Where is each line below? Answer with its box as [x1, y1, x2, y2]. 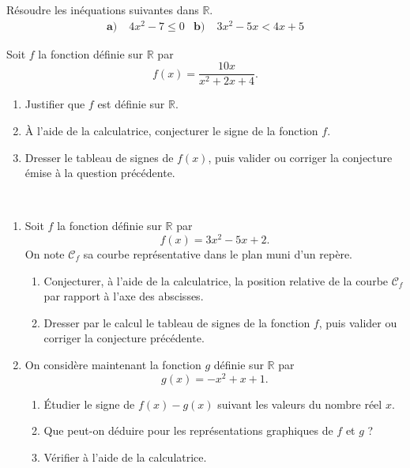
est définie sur [97, 96, 165, 112]
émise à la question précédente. [24, 164, 175, 181]
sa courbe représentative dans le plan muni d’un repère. [83, 246, 352, 262]
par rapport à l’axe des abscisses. [43, 288, 204, 304]
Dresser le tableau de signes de [24, 149, 174, 165]
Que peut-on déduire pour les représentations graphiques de [43, 422, 333, 439]
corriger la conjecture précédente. [43, 330, 205, 346]
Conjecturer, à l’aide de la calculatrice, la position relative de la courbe [43, 272, 389, 289]
